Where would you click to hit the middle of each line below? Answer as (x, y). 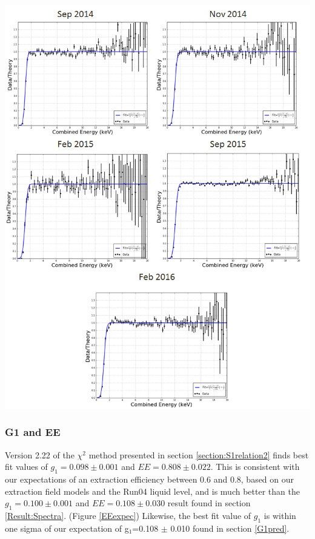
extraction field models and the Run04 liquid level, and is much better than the (152, 491)
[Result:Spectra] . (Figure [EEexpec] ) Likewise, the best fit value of (128, 516)
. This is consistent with (255, 467)
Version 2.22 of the (40, 454)
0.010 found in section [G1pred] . (230, 528)
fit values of (26, 467)
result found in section (209, 503)
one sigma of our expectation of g (67, 528)
